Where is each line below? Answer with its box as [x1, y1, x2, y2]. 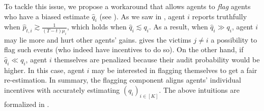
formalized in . [4, 98, 49, 109]
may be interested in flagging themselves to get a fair [92, 64, 257, 75]
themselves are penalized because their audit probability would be [54, 54, 260, 64]
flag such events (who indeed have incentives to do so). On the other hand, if [4, 44, 244, 55]
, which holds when [67, 21, 127, 32]
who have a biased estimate [4, 11, 90, 21]
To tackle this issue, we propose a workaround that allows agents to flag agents [4, 1, 251, 11]
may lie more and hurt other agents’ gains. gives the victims [4, 34, 191, 45]
